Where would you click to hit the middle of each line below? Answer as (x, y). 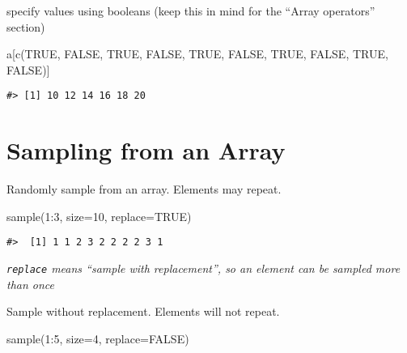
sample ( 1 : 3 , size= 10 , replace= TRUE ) (99, 216)
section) (26, 26)
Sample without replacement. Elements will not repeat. (143, 311)
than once (31, 284)
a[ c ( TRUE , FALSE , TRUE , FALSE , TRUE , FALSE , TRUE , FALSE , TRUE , (197, 54)
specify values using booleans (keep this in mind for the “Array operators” (191, 11)
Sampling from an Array (146, 150)
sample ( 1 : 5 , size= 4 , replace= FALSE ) (98, 338)
